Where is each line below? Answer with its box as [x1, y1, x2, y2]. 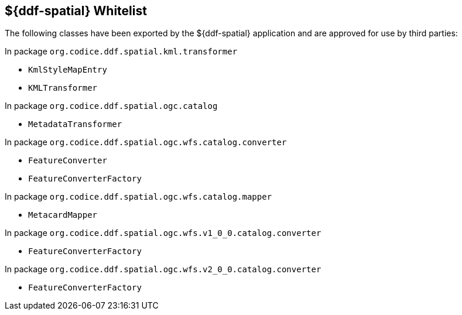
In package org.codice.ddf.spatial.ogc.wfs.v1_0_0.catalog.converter [5, 228, 321, 238]
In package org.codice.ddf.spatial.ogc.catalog [5, 101, 218, 111]
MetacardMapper [28, 210, 98, 220]
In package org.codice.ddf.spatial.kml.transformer [5, 46, 238, 57]
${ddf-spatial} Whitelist [5, 4, 147, 18]
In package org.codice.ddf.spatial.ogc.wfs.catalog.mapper [5, 191, 272, 202]
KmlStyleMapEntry [28, 65, 107, 75]
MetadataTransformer [28, 119, 122, 129]
